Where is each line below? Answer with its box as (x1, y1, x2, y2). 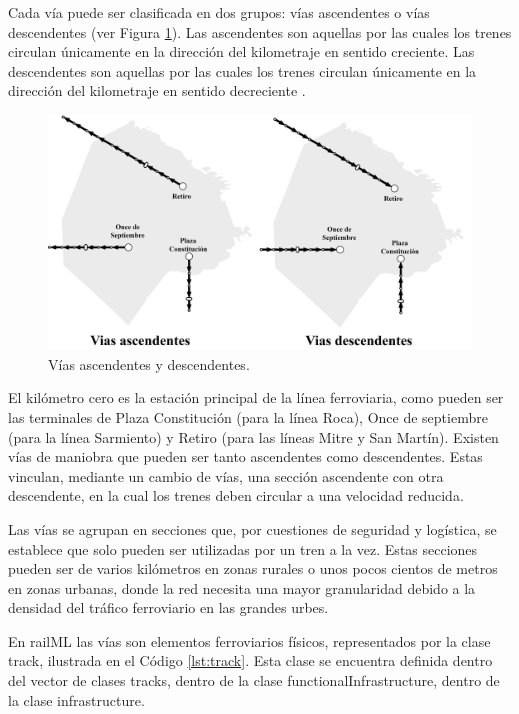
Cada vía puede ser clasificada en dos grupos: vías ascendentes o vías (8, 2, 430, 22)
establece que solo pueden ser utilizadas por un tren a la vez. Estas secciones (8, 538, 478, 559)
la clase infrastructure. (8, 689, 145, 710)
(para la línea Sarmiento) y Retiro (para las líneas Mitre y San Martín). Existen (8, 426, 499, 447)
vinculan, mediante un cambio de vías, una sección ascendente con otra (8, 465, 444, 486)
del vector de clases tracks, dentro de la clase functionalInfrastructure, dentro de (8, 670, 500, 691)
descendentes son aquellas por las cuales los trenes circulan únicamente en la (8, 60, 477, 81)
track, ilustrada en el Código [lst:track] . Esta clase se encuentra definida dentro (8, 650, 493, 671)
